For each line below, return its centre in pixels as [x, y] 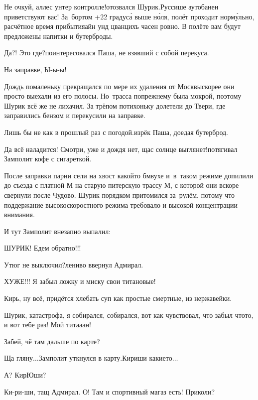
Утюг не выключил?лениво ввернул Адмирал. [74, 264]
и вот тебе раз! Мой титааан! [48, 325]
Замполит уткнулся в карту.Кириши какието [105, 358]
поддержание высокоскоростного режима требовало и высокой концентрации [121, 204]
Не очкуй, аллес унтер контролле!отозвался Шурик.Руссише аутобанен [111, 6]
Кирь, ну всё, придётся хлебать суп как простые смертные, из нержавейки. [118, 298]
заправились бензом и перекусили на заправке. [75, 115]
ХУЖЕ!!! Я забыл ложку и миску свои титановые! [80, 281]
